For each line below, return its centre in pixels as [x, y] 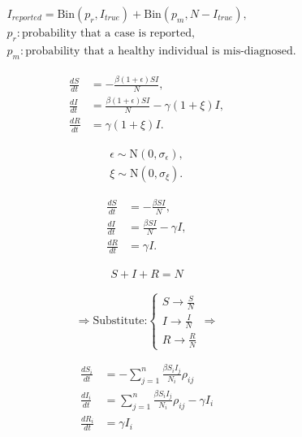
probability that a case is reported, [108, 34]
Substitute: [120, 321]
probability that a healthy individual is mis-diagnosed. [161, 51]
